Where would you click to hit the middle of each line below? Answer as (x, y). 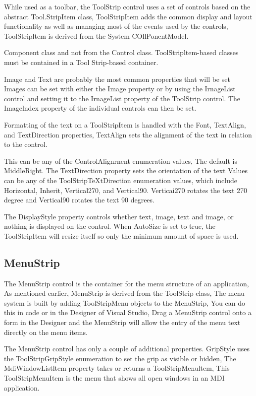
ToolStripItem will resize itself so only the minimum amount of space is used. (121, 235)
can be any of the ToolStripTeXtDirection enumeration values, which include (121, 180)
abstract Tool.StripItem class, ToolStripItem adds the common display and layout (128, 16)
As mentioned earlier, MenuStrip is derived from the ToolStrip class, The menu (124, 293)
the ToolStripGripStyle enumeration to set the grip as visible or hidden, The (120, 358)
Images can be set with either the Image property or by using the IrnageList (120, 89)
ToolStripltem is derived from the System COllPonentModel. (96, 35)
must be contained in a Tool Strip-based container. (81, 62)
